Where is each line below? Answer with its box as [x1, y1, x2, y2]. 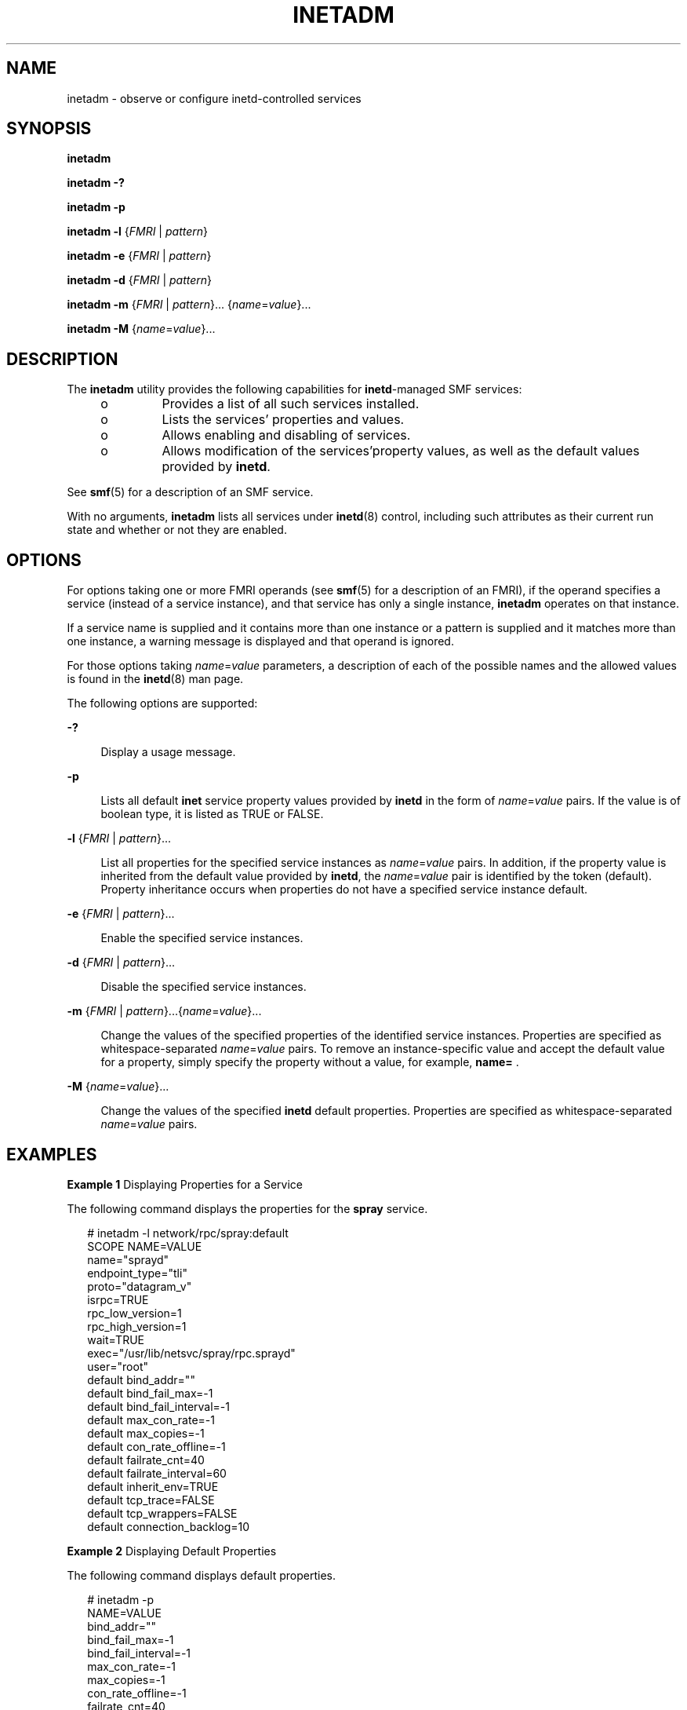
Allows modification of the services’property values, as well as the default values [162, 443, 640, 459]
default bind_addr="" [87, 1372, 195, 1387]
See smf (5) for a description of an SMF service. [67, 485, 314, 499]
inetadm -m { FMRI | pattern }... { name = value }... [67, 298, 311, 312]
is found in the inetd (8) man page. [67, 672, 244, 686]
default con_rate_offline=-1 [87, 1439, 226, 1453]
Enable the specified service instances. [100, 931, 304, 945]
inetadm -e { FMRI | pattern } [67, 249, 212, 263]
